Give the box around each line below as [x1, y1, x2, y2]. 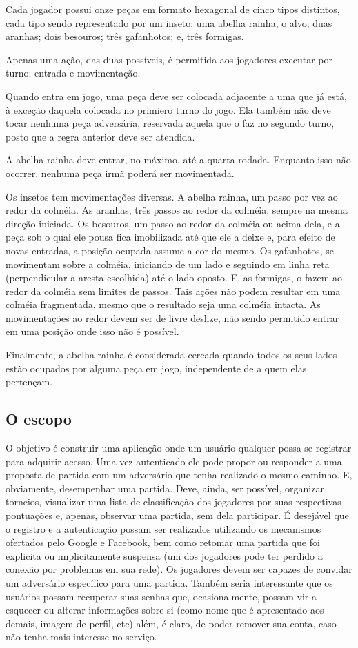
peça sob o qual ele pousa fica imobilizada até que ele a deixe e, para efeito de [6, 230, 335, 244]
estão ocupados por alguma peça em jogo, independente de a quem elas [6, 361, 307, 375]
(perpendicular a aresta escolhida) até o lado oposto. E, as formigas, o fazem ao [6, 270, 342, 285]
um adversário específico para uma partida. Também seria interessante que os [6, 575, 333, 589]
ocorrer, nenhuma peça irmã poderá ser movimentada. [6, 165, 235, 180]
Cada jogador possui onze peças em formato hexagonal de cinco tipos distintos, [6, 2, 340, 16]
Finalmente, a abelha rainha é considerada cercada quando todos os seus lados [6, 347, 337, 362]
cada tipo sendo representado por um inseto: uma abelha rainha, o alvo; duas [6, 15, 332, 30]
